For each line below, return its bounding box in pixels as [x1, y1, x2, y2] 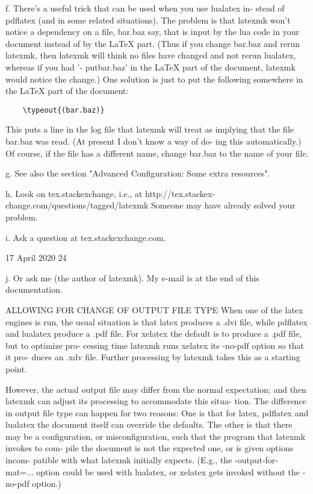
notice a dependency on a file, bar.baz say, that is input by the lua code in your [5, 25, 299, 38]
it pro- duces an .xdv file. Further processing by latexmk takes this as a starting [5, 351, 300, 363]
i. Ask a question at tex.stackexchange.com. [5, 231, 166, 243]
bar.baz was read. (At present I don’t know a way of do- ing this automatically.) [5, 135, 302, 147]
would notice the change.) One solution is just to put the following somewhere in [5, 72, 303, 85]
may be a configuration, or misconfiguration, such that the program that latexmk [5, 430, 306, 442]
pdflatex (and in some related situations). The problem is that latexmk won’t [5, 13, 291, 26]
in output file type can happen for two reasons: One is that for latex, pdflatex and [5, 406, 309, 419]
